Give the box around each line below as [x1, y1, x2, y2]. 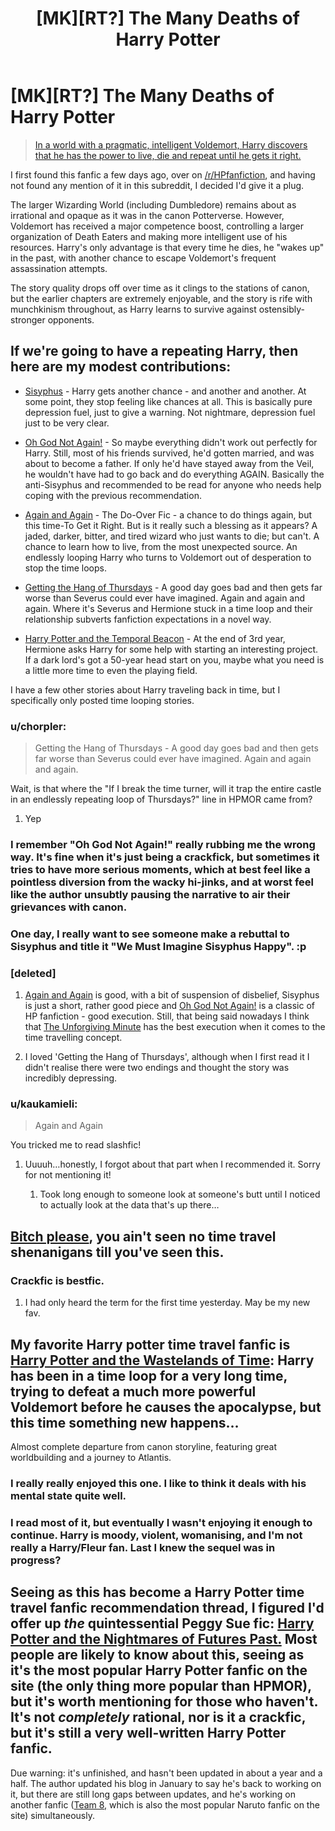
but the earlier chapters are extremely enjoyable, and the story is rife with [10, 292, 313, 304]
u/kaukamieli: [10, 1097, 78, 1111]
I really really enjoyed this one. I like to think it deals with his [10, 1476, 307, 1490]
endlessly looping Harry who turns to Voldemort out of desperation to [24, 551, 312, 563]
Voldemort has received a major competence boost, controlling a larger [10, 220, 304, 232]
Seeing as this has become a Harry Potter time [10, 1584, 305, 1601]
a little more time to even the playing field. [24, 664, 198, 676]
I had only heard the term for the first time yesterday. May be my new [24, 1297, 311, 1309]
